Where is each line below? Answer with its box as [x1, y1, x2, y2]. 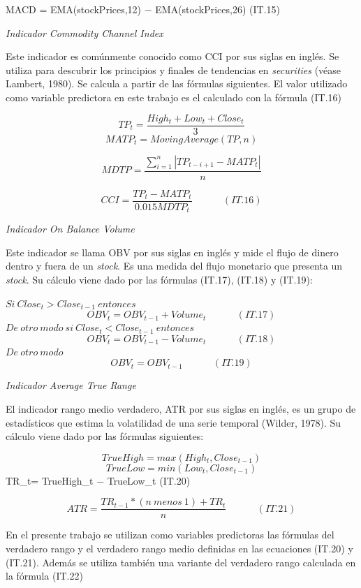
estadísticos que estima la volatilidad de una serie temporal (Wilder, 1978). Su [6, 415, 341, 429]
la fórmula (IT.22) [6, 568, 83, 583]
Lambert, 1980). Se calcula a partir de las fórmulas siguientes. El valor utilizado [6, 76, 348, 91]
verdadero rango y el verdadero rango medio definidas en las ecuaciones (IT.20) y [6, 541, 353, 555]
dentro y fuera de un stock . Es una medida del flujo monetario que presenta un [6, 258, 343, 273]
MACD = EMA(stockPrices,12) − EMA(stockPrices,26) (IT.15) [6, 2, 280, 16]
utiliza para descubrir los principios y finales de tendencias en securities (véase [6, 62, 341, 77]
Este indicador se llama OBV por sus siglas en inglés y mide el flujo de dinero [6, 244, 339, 259]
